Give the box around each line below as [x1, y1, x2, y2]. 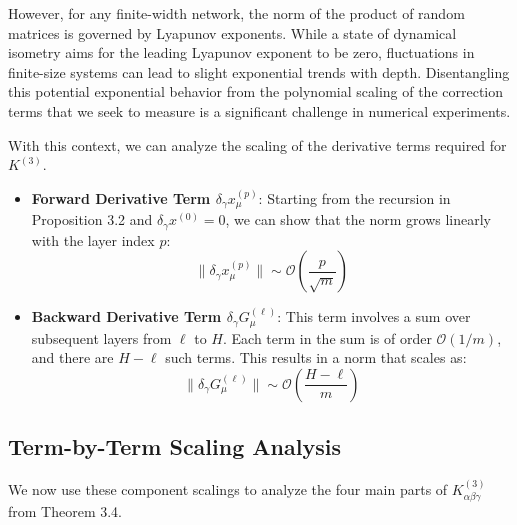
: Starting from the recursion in [258, 187, 451, 208]
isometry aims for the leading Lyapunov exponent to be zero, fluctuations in [8, 42, 475, 63]
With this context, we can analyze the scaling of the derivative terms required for [8, 134, 507, 155]
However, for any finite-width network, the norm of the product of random [8, 3, 465, 23]
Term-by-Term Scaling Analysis [8, 431, 341, 462]
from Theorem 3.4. [8, 501, 123, 522]
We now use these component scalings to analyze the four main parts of [8, 478, 448, 499]
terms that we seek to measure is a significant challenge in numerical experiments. [8, 100, 511, 121]
